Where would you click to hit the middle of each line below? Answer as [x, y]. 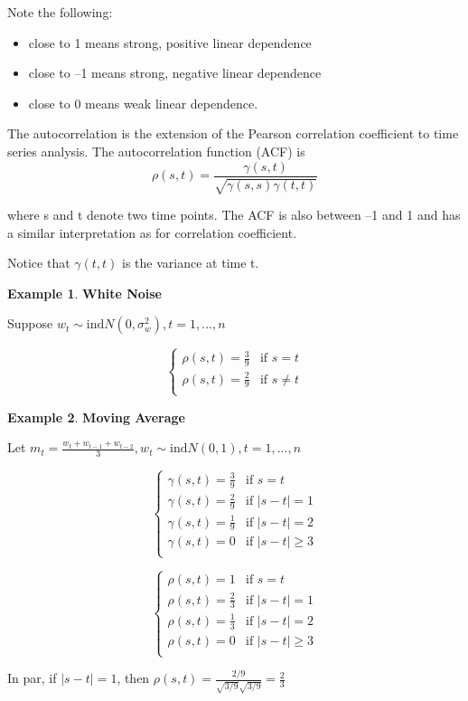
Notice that [39, 263]
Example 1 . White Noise [84, 293]
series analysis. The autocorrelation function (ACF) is [156, 151]
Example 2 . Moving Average [96, 417]
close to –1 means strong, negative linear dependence [175, 73]
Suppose [30, 323]
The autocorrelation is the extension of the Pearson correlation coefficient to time [233, 133]
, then [133, 678]
